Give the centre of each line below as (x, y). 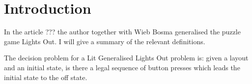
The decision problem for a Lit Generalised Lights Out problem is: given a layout (126, 58)
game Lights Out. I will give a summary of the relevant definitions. (105, 41)
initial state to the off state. (46, 77)
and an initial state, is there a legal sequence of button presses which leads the (122, 67)
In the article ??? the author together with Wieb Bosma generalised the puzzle (122, 32)
